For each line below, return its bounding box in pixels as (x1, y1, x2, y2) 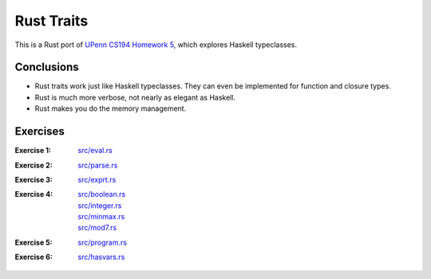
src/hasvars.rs (77, 252, 125, 262)
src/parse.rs (77, 160, 118, 170)
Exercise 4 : (14, 190, 53, 199)
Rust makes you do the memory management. (34, 104, 187, 113)
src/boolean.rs (77, 190, 126, 199)
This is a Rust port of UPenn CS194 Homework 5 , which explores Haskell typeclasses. (14, 40, 298, 49)
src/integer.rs (77, 200, 122, 210)
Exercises (14, 124, 65, 139)
